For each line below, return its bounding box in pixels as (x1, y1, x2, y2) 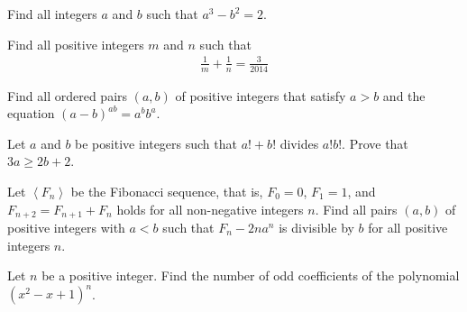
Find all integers (7, 5, 97, 23)
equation (7, 104, 55, 123)
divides (279, 133, 319, 152)
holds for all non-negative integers (116, 199, 304, 218)
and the (382, 86, 426, 105)
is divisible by (279, 217, 354, 236)
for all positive (368, 217, 448, 236)
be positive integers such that (75, 133, 237, 152)
